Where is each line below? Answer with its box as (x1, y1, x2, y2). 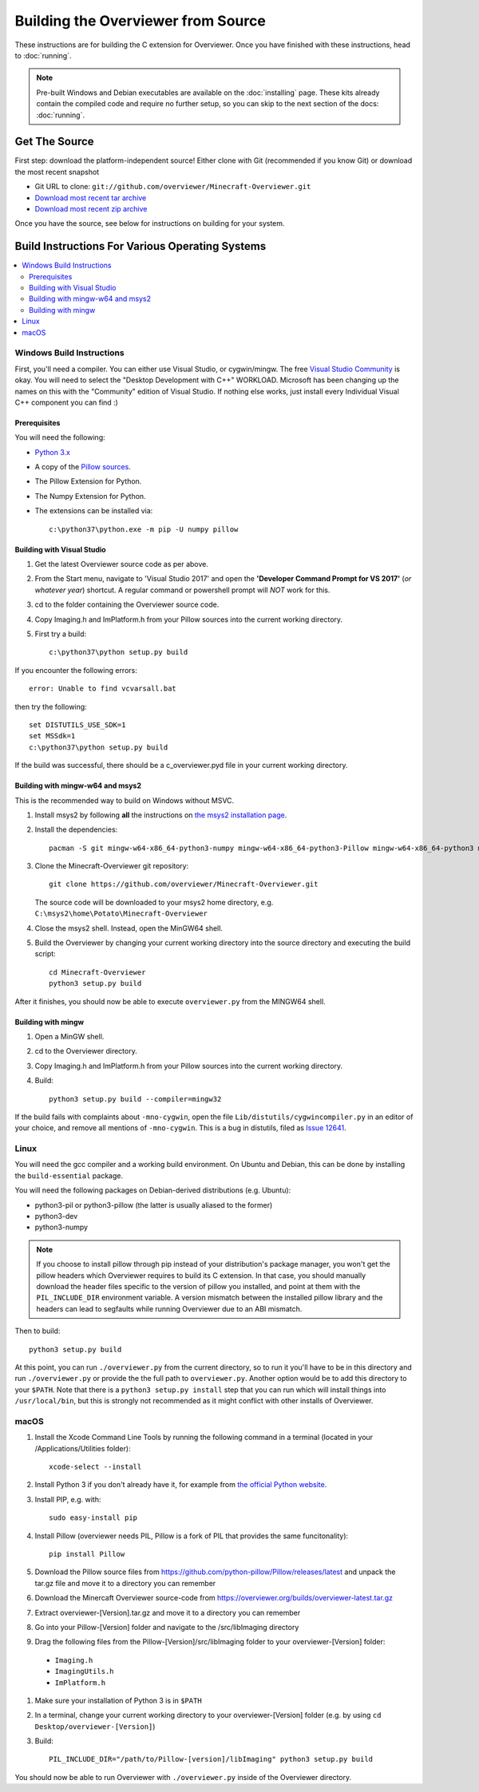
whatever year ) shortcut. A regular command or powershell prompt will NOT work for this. (34, 585, 331, 595)
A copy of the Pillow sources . (34, 462, 131, 472)
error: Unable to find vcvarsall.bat (29, 684, 177, 694)
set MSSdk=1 (29, 731, 76, 741)
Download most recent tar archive (34, 192, 147, 203)
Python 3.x (34, 447, 71, 457)
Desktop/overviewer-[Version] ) (34, 1721, 156, 1731)
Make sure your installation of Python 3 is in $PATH (34, 1695, 203, 1705)
